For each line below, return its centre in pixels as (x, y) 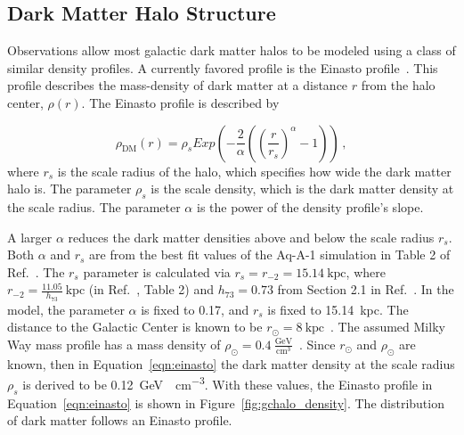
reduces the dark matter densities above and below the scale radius (251, 237)
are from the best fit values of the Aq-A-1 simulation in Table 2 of (270, 254)
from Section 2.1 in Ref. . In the (366, 289)
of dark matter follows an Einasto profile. (120, 420)
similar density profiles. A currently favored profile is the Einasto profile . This (223, 67)
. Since (317, 344)
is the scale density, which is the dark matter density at (302, 189)
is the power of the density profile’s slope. (310, 206)
